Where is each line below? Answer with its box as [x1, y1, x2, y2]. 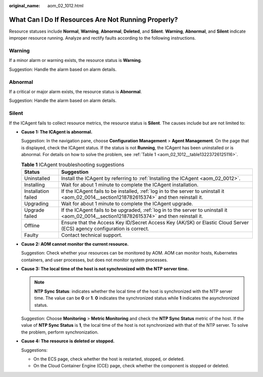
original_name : [9, 3, 40, 8]
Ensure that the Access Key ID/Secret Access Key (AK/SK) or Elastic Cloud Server [61, 219, 249, 226]
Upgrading [24, 200, 49, 207]
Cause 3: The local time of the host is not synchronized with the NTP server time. [21, 266, 189, 272]
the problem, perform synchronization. [21, 329, 99, 335]
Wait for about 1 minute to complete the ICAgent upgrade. [61, 200, 193, 207]
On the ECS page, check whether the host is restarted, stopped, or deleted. [33, 356, 185, 362]
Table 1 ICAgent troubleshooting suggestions [21, 161, 124, 168]
